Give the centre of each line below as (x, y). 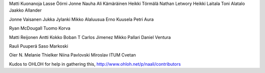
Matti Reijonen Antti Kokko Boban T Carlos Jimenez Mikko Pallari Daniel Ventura (90, 37)
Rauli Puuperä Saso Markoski (39, 46)
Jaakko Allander (25, 10)
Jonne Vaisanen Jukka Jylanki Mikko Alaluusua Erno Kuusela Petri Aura (81, 19)
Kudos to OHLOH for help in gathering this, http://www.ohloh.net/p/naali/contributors (95, 64)
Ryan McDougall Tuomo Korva (40, 28)
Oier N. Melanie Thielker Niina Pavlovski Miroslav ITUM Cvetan (72, 55)
